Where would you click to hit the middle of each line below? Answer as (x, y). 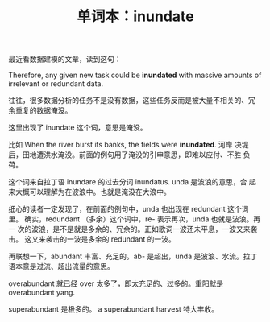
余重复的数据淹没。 (40, 110)
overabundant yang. (42, 293)
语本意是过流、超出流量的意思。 (61, 266)
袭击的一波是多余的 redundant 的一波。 (110, 239)
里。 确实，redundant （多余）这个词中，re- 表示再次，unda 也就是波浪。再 (134, 219)
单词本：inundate (135, 17)
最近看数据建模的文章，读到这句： (65, 59)
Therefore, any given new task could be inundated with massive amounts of (135, 75)
